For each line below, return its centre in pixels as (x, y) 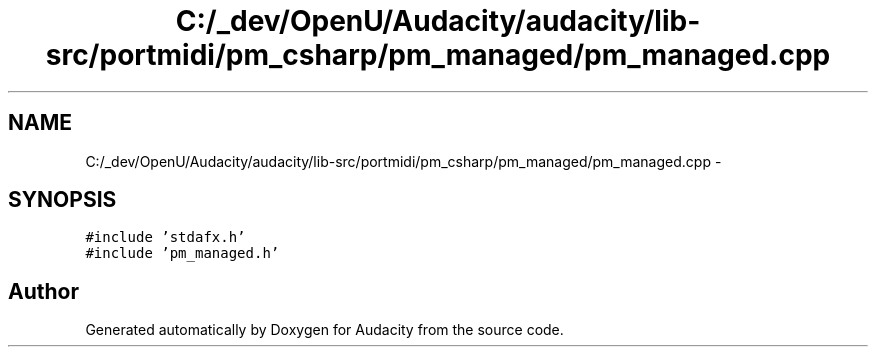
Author (43, 291)
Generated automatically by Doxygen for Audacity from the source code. (324, 330)
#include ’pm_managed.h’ (182, 253)
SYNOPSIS (62, 200)
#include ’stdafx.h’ (165, 237)
